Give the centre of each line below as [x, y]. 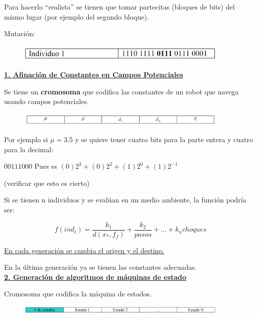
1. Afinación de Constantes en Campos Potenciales [94, 75]
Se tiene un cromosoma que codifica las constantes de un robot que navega [121, 91]
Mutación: [20, 33]
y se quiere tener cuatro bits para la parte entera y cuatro [164, 139]
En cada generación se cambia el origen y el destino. [84, 250]
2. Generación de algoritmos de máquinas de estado [95, 277]
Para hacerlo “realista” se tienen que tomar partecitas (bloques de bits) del [119, 7]
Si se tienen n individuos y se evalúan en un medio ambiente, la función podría [125, 200]
